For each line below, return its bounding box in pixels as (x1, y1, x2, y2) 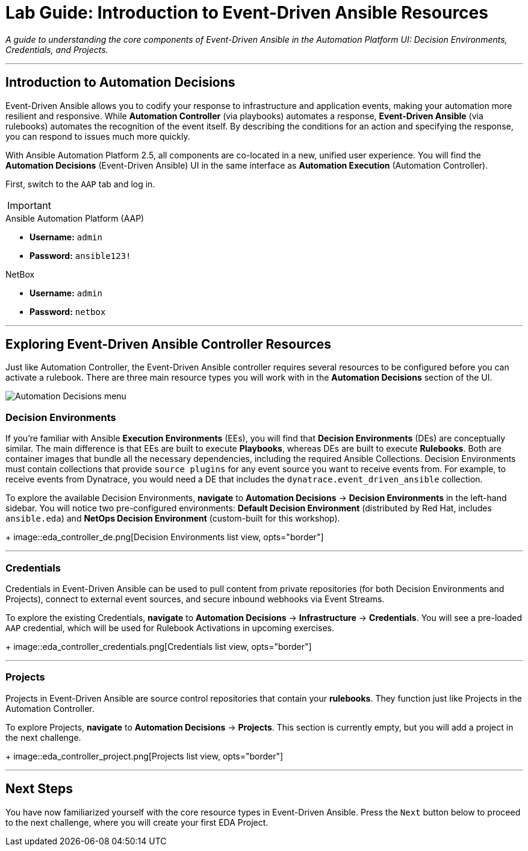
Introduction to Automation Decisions (5, 75, 235, 90)
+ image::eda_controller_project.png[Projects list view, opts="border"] (5, 750, 284, 761)
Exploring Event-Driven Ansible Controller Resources (5, 337, 331, 352)
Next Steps (5, 781, 73, 797)
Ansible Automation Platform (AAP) (5, 213, 144, 223)
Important (7, 199, 51, 211)
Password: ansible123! (30, 250, 131, 261)
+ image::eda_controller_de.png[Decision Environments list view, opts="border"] (5, 532, 324, 543)
